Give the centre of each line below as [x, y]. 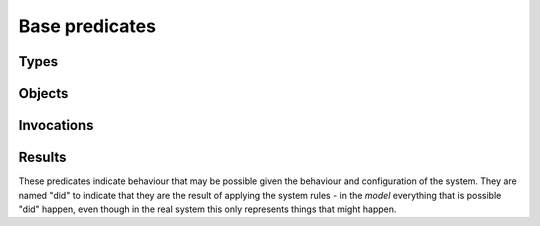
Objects [43, 93]
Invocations [56, 125]
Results [42, 157]
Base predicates [87, 26]
